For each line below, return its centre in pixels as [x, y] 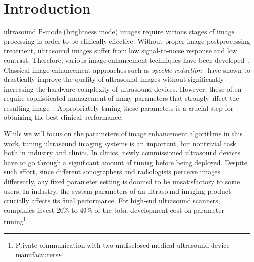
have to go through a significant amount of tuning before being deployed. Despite [126, 162]
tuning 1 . [16, 221]
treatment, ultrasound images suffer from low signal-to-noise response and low [121, 50]
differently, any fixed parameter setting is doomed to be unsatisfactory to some [122, 181]
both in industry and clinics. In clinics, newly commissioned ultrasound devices [122, 153]
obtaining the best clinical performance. [63, 117]
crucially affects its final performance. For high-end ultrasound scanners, [112, 200]
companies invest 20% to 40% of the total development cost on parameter [114, 210]
